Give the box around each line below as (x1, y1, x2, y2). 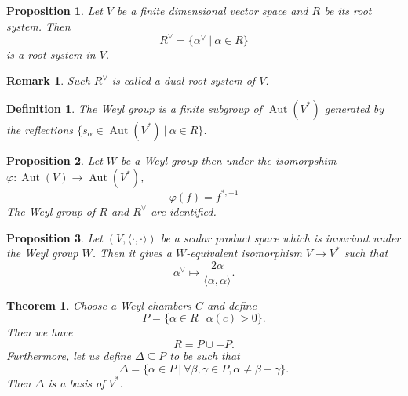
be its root (324, 2, 372, 18)
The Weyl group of (6, 202, 96, 219)
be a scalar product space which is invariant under (160, 229, 401, 245)
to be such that (169, 347, 240, 363)
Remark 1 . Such (6, 72, 90, 89)
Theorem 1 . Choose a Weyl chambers (6, 296, 191, 313)
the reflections (6, 121, 73, 137)
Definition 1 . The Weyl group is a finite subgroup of (6, 100, 262, 116)
